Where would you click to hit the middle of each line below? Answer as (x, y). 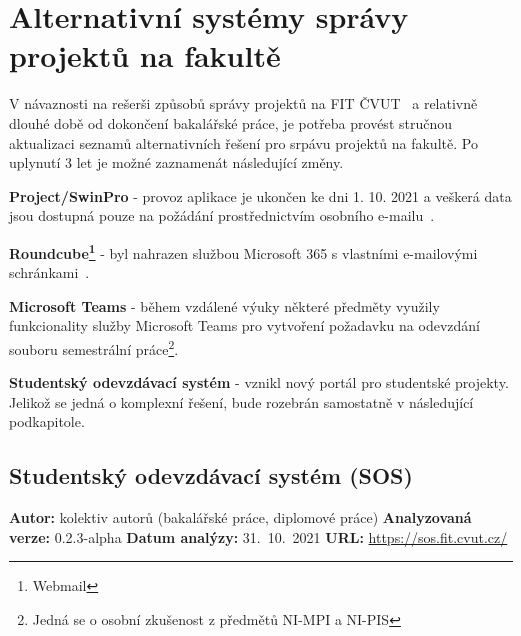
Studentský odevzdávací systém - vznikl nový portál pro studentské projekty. (259, 382)
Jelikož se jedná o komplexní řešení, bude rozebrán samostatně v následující (241, 401)
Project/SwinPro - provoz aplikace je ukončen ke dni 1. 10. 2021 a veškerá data (260, 195)
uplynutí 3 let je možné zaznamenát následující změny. (176, 162)
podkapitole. (47, 421)
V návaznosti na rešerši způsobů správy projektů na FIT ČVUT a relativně (243, 103)
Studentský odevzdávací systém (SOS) (211, 475)
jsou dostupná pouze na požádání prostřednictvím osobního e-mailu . (222, 215)
